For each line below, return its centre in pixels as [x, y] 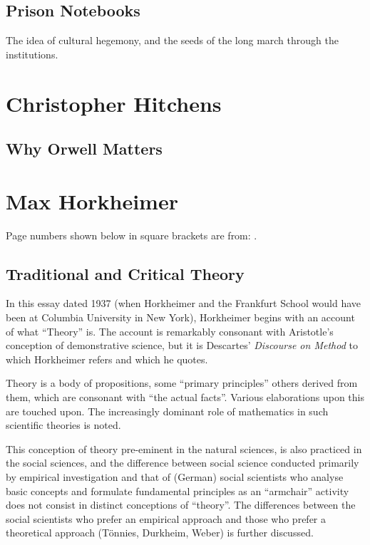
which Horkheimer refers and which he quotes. [107, 359]
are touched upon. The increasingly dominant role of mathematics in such [167, 411]
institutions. [32, 54]
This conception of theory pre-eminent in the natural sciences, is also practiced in [184, 448]
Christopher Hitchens [114, 103]
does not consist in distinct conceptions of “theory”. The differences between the [181, 505]
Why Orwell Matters [84, 149]
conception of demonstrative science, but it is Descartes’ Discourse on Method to [182, 345]
